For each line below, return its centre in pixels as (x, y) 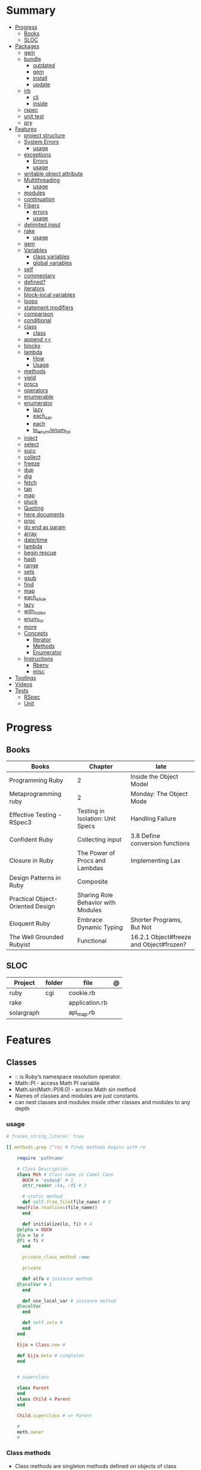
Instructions (39, 659)
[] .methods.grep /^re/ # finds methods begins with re (76, 1147)
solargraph (25, 1013)
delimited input (42, 224)
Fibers (32, 205)
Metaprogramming (35, 793)
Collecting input (99, 839)
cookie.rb (82, 993)
